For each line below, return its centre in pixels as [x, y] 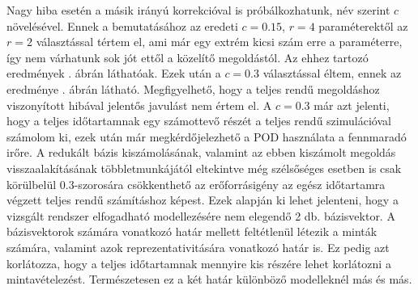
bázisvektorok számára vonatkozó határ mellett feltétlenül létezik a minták [192, 231]
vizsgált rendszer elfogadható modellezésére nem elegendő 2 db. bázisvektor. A [201, 215]
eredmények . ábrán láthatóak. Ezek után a [114, 73]
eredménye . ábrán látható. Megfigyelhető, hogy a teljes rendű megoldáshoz [193, 88]
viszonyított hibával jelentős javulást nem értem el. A [139, 105]
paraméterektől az [363, 25]
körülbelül [32, 184]
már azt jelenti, [352, 105]
